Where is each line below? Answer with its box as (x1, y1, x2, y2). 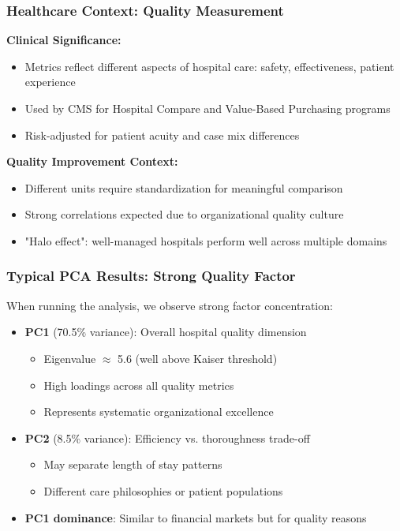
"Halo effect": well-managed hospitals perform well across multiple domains (24, 232, 387, 249)
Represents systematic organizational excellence (43, 403, 274, 420)
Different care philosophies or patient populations (43, 482, 283, 499)
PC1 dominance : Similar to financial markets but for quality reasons (24, 509, 367, 525)
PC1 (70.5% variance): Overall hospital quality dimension (24, 323, 307, 340)
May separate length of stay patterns (43, 456, 222, 473)
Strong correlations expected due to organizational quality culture (24, 206, 344, 222)
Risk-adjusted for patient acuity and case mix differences (24, 126, 300, 143)
